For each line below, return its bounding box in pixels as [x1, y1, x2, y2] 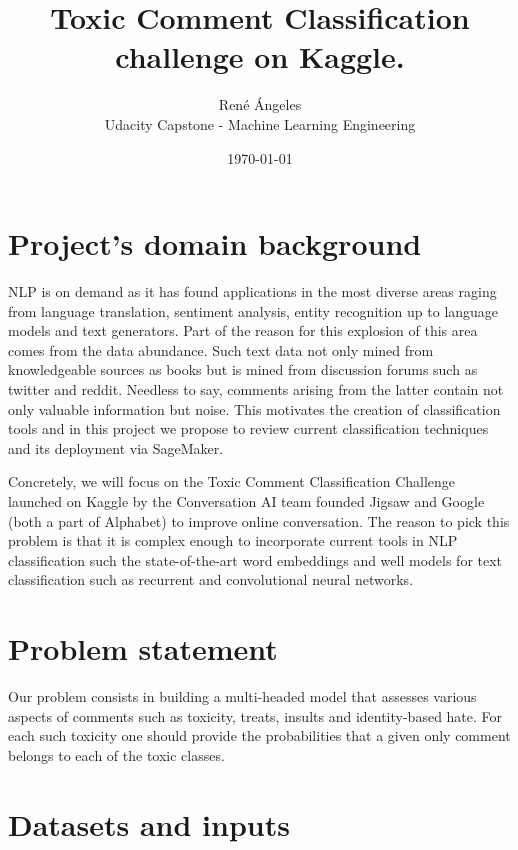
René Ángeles [218, 94, 302, 115]
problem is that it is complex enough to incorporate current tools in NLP [8, 530, 458, 551]
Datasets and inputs [8, 803, 290, 844]
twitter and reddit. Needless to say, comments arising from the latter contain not [8, 379, 504, 399]
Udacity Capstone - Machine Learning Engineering [104, 113, 416, 134]
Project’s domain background [8, 223, 422, 264]
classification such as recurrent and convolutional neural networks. [8, 569, 414, 590]
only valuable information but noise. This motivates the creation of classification [8, 398, 501, 419]
